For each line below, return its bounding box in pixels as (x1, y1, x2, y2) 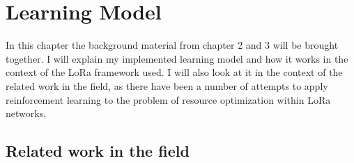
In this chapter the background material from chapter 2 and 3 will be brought (6, 38, 339, 52)
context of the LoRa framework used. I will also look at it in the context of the (6, 65, 343, 79)
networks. (6, 106, 47, 121)
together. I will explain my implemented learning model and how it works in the (6, 51, 348, 65)
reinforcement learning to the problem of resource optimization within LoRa (6, 92, 331, 107)
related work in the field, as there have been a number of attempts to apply (6, 78, 328, 93)
